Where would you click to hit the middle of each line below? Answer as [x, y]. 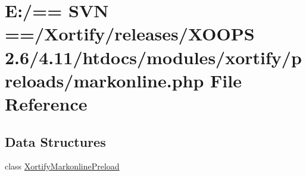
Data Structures [55, 141]
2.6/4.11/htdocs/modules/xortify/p [153, 57]
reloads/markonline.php [104, 80]
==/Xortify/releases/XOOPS [130, 34]
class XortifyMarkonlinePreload [62, 166]
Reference [46, 103]
